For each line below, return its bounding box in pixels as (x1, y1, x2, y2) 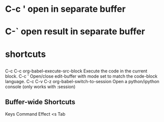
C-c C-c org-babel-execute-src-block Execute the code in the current (5, 68, 148, 74)
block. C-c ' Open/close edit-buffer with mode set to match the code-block (5, 73, 158, 79)
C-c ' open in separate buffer (5, 3, 126, 15)
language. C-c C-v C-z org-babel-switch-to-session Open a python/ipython (5, 78, 160, 84)
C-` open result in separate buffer (5, 26, 145, 37)
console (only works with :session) (5, 84, 76, 90)
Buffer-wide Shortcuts (5, 98, 75, 106)
